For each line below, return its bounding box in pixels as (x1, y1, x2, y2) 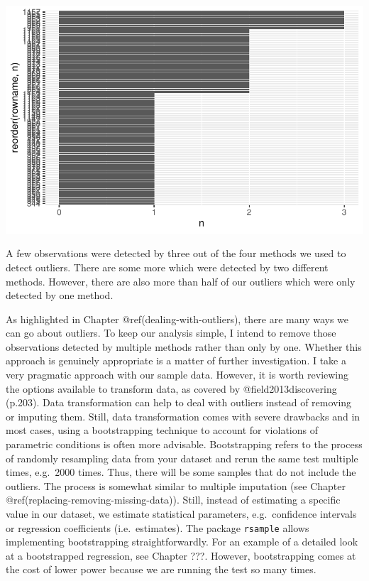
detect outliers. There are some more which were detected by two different (6, 259, 329, 274)
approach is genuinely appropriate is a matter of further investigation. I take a (6, 353, 346, 368)
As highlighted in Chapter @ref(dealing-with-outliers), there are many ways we (6, 311, 349, 326)
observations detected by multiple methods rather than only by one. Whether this (6, 339, 362, 354)
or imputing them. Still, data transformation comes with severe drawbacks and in (6, 408, 360, 423)
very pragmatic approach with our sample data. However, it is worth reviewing (6, 367, 349, 382)
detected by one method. (6, 288, 114, 303)
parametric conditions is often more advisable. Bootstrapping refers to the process (6, 437, 363, 452)
